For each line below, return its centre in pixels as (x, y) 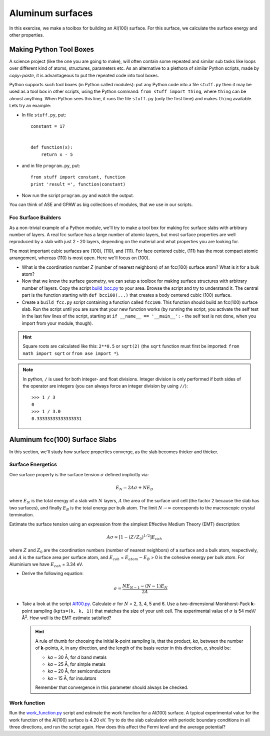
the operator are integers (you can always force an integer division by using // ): (105, 386)
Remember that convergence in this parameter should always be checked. (112, 687)
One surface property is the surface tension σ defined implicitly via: (79, 474)
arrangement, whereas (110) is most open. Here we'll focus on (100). (79, 258)
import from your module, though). (57, 323)
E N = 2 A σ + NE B (134, 488)
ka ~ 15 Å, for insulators (72, 678)
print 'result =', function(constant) (78, 184)
